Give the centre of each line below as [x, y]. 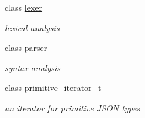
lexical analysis [32, 27]
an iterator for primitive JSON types [72, 108]
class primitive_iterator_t [53, 88]
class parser [26, 48]
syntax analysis [33, 67]
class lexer [24, 7]
